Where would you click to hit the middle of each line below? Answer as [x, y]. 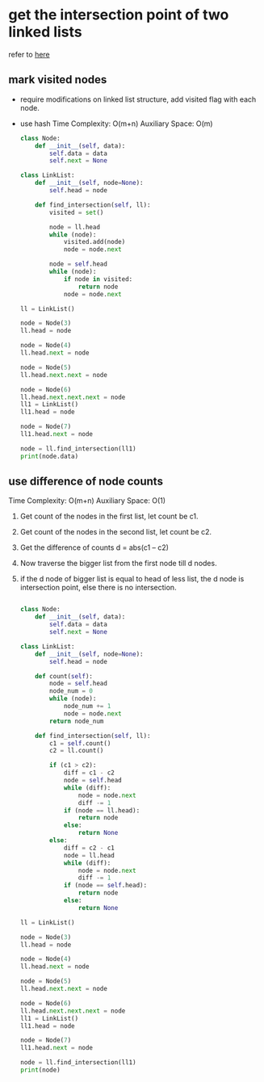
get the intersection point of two [119, 15]
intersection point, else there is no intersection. [98, 588]
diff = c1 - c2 [89, 773]
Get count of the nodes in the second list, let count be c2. [116, 532]
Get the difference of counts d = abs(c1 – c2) [94, 547]
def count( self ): [64, 676]
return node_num [77, 721]
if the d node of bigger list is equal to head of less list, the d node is [132, 579]
